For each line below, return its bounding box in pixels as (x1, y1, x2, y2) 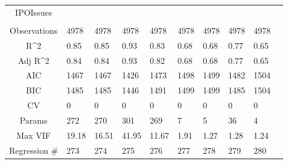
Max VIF (16, 128, 51, 141)
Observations (10, 24, 58, 36)
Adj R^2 (18, 54, 50, 66)
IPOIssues (15, 5, 53, 18)
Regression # (9, 143, 59, 156)
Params (19, 113, 48, 126)
